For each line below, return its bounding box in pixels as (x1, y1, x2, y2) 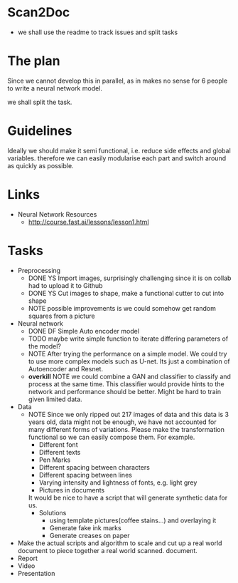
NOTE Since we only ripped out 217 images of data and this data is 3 (28, 410, 229, 418)
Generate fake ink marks (49, 523, 122, 532)
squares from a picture (28, 311, 95, 320)
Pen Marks (38, 455, 71, 464)
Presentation (17, 569, 55, 577)
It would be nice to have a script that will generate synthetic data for (28, 493, 228, 502)
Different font (38, 440, 78, 449)
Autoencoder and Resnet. (28, 364, 104, 373)
